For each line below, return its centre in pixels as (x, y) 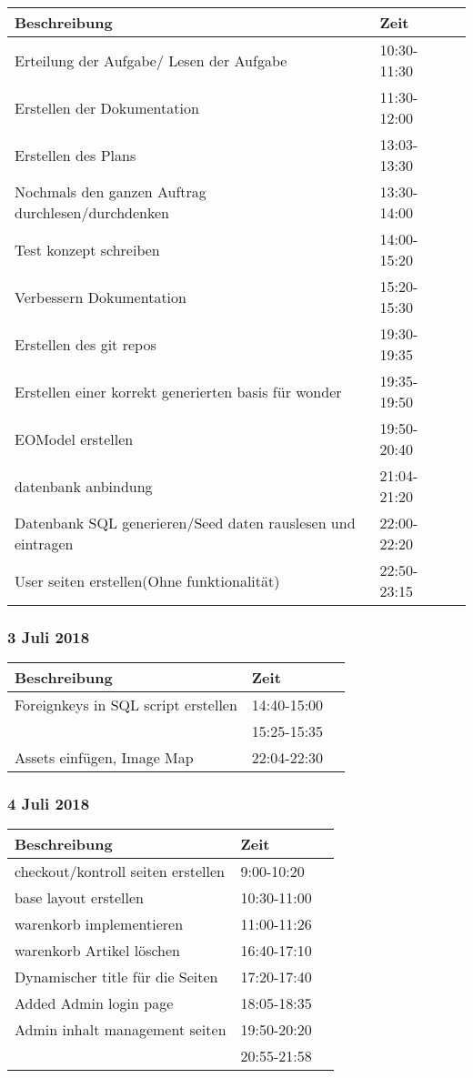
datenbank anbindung (84, 486)
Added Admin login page (94, 1003)
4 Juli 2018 (49, 804)
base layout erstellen (79, 898)
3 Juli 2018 (49, 636)
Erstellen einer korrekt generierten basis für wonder (178, 391)
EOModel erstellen (74, 438)
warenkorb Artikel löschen (98, 951)
